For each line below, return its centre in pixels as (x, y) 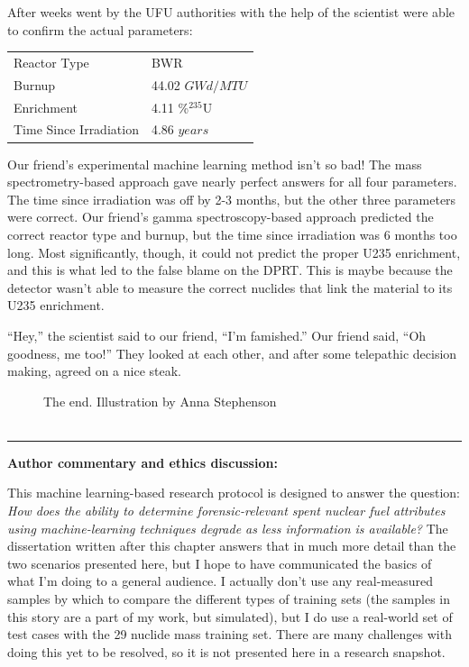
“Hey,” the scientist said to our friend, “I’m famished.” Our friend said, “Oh (217, 335)
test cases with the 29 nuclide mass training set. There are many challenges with (230, 634)
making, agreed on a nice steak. (94, 371)
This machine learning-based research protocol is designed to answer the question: (234, 493)
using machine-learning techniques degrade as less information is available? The (228, 528)
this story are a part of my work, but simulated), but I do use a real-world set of (230, 616)
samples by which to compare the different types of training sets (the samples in (229, 599)
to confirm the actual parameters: (100, 29)
